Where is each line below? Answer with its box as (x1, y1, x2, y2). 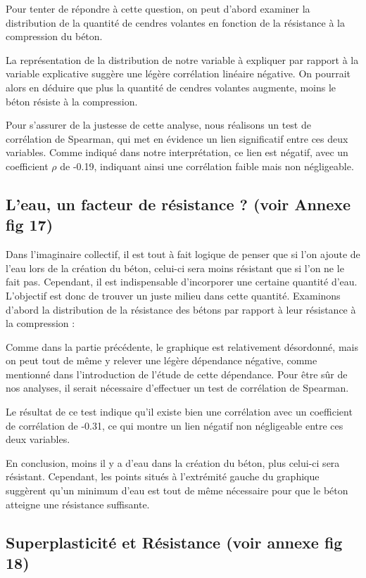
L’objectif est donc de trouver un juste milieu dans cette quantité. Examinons (6, 288, 341, 302)
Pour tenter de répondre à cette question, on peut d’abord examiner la (6, 1, 310, 15)
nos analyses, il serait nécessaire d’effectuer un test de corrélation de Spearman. (6, 380, 349, 395)
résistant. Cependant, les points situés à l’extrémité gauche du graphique (6, 469, 320, 484)
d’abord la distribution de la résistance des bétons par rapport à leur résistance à (6, 302, 356, 316)
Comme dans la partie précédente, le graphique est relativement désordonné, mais (6, 339, 358, 354)
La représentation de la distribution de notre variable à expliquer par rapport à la (6, 52, 359, 67)
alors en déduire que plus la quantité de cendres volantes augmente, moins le (6, 79, 336, 94)
